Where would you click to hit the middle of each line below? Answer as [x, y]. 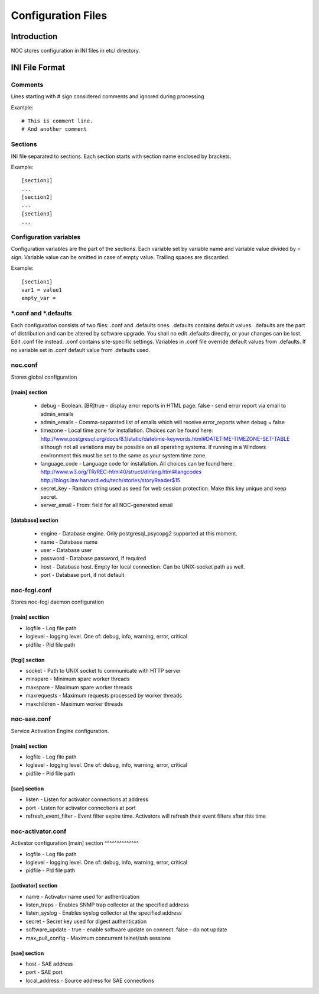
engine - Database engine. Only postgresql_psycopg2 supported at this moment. [139, 534]
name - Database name [69, 542]
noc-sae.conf [31, 719]
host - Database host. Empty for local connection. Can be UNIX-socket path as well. [143, 567]
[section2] [37, 197]
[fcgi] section [28, 660]
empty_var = [39, 298]
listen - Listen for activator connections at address [87, 799]
